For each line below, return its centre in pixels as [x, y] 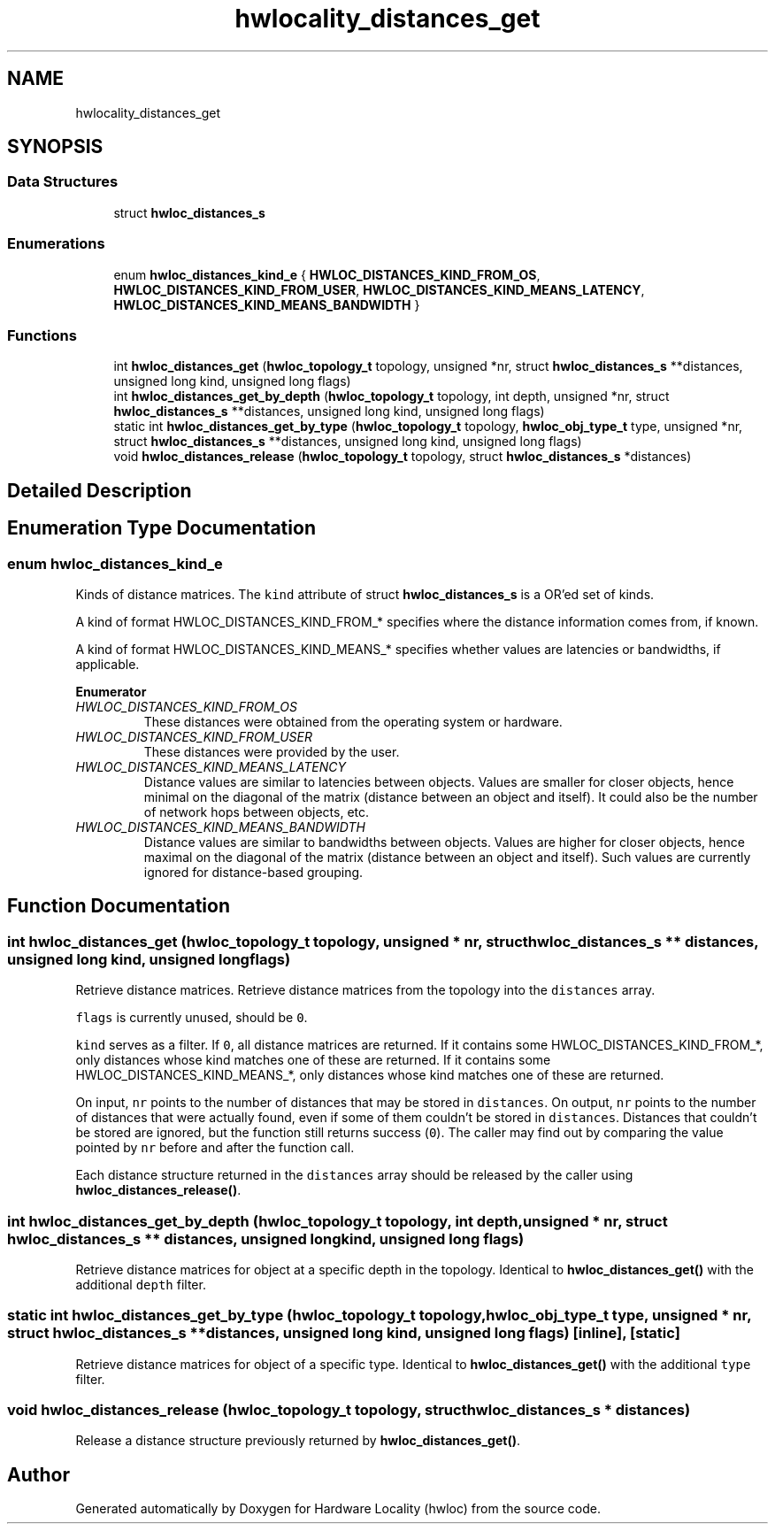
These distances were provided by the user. [272, 751]
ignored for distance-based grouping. [253, 872]
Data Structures [63, 182]
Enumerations [56, 244]
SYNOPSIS [55, 147]
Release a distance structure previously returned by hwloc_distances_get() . [298, 1441]
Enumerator [111, 691]
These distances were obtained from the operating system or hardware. [353, 721]
